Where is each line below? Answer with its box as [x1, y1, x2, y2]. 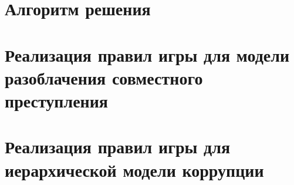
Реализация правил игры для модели [5, 42, 290, 66]
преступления [5, 88, 108, 112]
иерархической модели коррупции [5, 157, 264, 181]
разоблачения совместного [5, 65, 203, 89]
